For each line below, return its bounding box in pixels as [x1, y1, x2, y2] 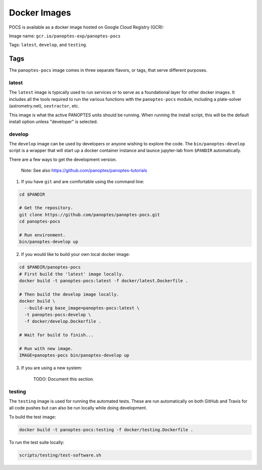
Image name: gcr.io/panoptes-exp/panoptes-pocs [9, 33, 121, 39]
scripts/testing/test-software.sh [19, 452, 101, 458]
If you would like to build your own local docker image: [21, 251, 131, 257]
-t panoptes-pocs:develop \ [24, 312, 91, 317]
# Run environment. [19, 232, 65, 237]
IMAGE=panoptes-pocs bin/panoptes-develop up [19, 353, 130, 358]
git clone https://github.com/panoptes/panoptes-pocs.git [19, 212, 160, 218]
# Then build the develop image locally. [19, 291, 119, 297]
